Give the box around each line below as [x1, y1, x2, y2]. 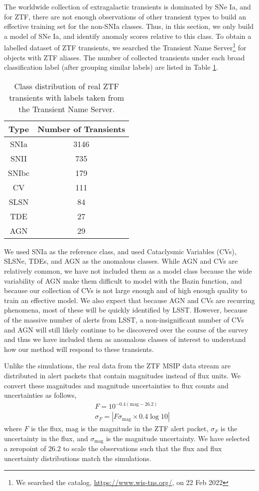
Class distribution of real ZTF [14, 80, 119, 92]
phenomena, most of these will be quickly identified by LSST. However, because [4, 305, 248, 315]
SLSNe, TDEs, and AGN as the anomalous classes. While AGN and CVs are [4, 256, 238, 266]
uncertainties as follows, [4, 390, 77, 400]
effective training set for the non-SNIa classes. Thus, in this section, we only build [4, 21, 254, 31]
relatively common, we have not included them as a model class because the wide [4, 266, 252, 276]
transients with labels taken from [9, 91, 125, 103]
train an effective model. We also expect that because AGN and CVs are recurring [4, 295, 255, 305]
